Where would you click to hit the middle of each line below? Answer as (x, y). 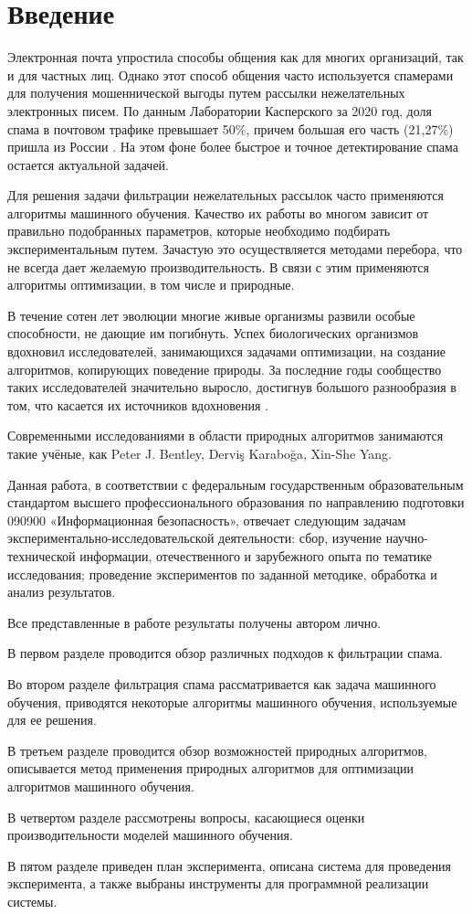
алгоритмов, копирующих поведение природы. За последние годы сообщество (225, 369)
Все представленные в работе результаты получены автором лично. (194, 622)
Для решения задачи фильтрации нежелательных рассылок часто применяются (226, 195)
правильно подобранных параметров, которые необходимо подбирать (199, 231)
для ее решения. (52, 720)
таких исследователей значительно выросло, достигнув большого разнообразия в (232, 387)
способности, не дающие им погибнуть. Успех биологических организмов (213, 333)
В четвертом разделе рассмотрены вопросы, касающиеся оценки (186, 817)
